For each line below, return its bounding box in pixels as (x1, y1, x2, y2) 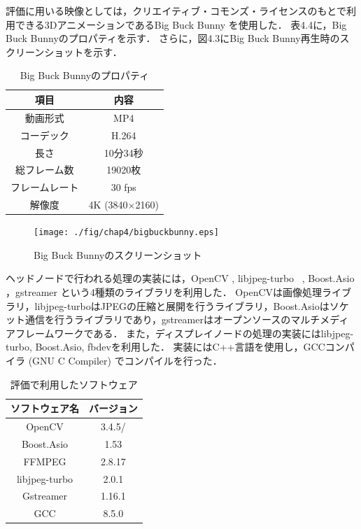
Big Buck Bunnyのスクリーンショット (34, 247, 202, 262)
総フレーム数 (15, 162, 74, 177)
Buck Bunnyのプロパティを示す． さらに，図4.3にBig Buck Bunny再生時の (6, 31, 340, 45)
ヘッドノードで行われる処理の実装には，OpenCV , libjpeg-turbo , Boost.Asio (6, 271, 355, 285)
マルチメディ (290, 312, 349, 327)
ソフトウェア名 (10, 401, 79, 416)
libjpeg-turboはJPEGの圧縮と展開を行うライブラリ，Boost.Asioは (34, 298, 330, 313)
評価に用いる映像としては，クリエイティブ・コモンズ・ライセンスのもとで (6, 3, 346, 17)
